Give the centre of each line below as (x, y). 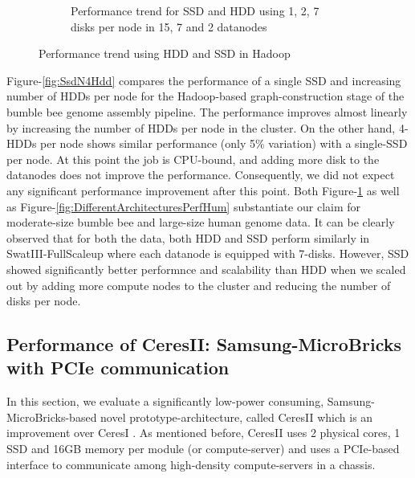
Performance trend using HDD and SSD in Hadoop (165, 53)
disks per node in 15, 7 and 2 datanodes (169, 26)
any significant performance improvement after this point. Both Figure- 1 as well (203, 190)
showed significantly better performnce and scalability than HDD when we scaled (206, 269)
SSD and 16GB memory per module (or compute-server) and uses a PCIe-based (203, 449)
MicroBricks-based (52, 417)
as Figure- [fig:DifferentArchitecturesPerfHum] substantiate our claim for (184, 206)
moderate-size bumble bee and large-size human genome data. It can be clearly (201, 222)
